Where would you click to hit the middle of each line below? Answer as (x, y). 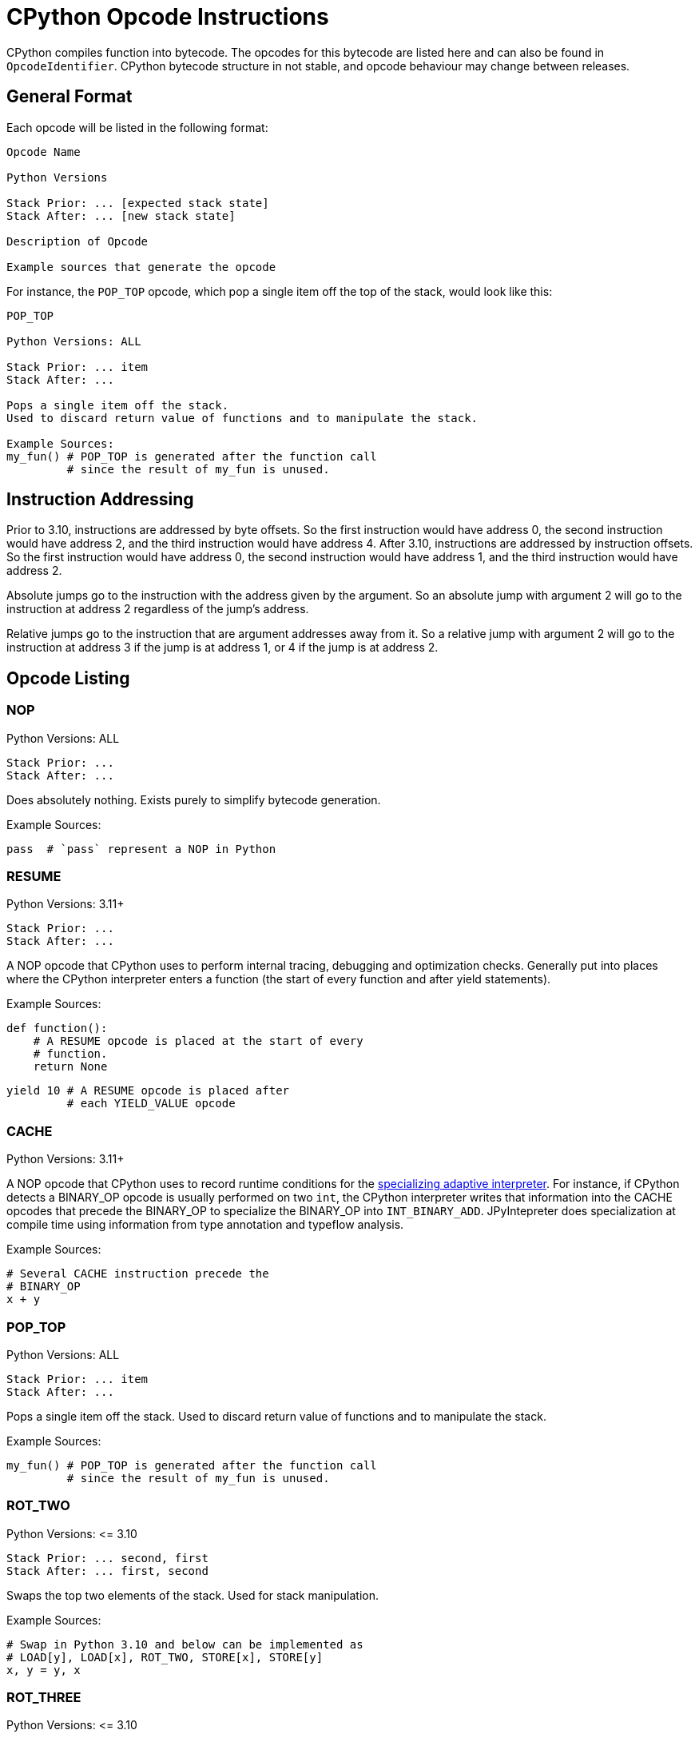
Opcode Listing (68, 678)
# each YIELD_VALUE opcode (151, 1104)
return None (70, 1067)
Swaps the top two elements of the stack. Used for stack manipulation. (193, 1595)
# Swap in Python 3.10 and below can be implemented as (185, 1644)
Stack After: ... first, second (107, 1571)
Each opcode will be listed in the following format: (137, 127)
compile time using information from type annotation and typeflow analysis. (205, 1225)
